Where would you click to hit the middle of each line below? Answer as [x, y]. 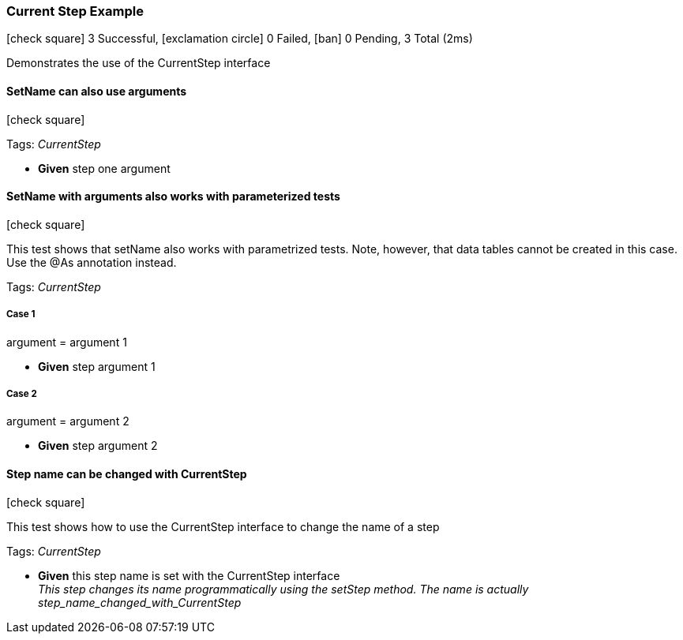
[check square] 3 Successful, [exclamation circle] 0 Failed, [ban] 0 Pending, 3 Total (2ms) [240, 39]
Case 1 [21, 314]
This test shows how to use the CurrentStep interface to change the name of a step [223, 526]
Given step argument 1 [97, 366]
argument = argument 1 [67, 342]
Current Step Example [75, 11]
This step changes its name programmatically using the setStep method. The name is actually [283, 589]
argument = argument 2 [68, 421]
